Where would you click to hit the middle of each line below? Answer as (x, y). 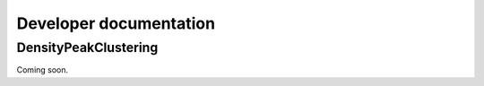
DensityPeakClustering (87, 47)
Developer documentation (116, 23)
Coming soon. (43, 70)
